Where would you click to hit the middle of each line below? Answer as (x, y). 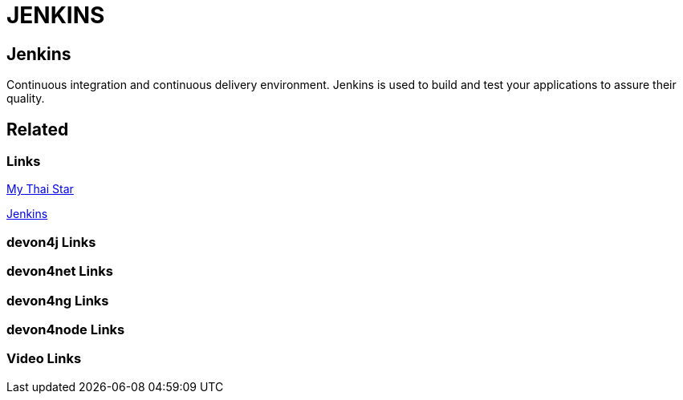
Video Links (44, 359)
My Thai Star (40, 189)
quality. (26, 99)
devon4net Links (60, 271)
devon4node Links (66, 329)
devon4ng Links (58, 300)
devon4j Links (51, 242)
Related (38, 129)
